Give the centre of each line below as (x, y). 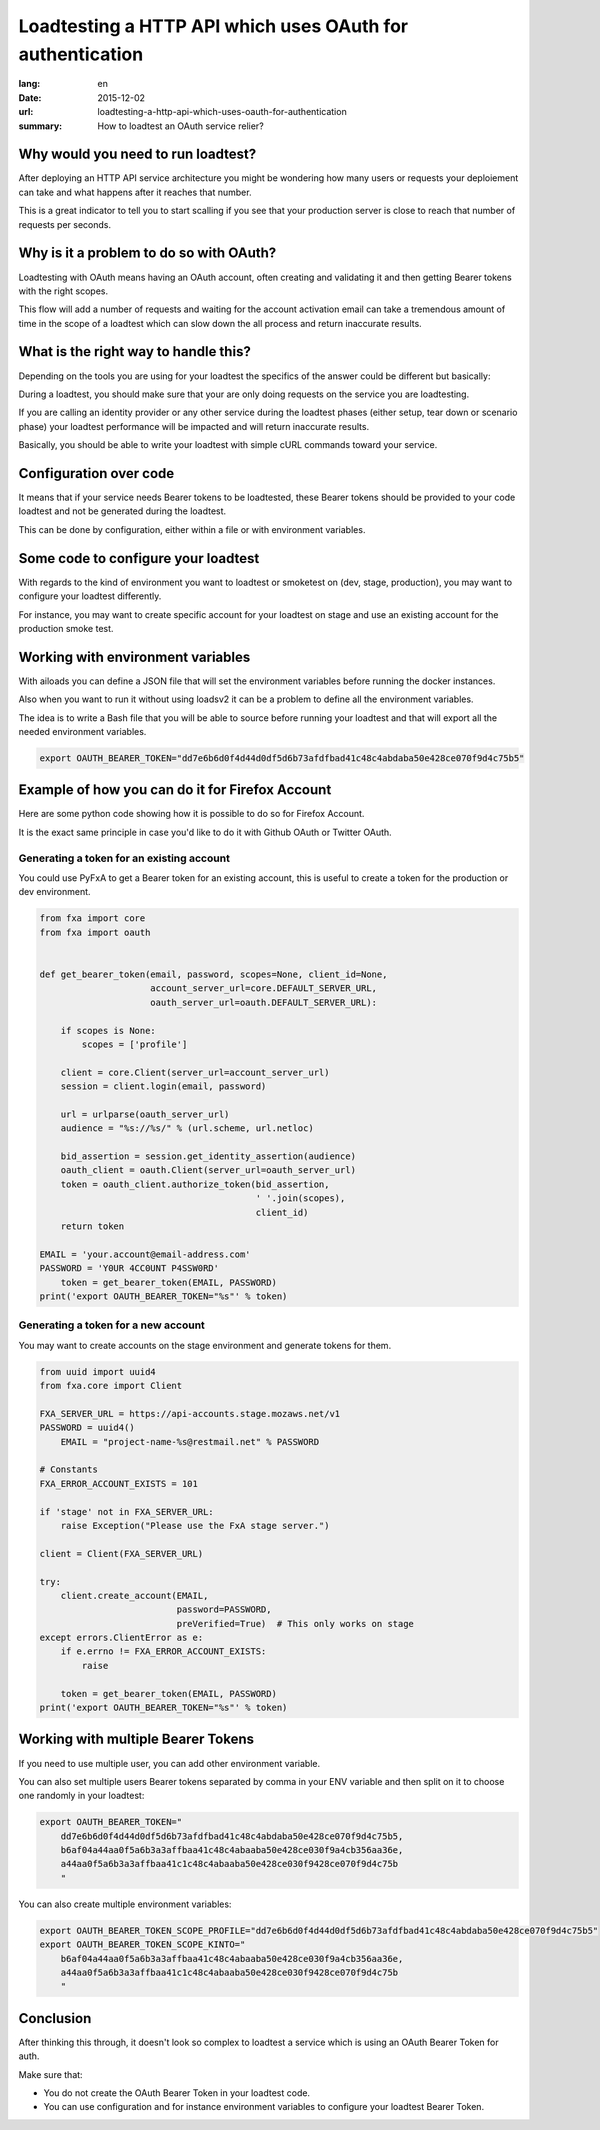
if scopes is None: (108, 1030)
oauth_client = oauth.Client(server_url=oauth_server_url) (208, 1170)
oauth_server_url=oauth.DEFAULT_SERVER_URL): (264, 1002)
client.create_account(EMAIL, (134, 1595)
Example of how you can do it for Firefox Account (175, 790)
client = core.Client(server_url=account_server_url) (195, 1072)
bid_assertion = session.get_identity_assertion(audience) (208, 1156)
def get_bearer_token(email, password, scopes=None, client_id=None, (213, 974)
